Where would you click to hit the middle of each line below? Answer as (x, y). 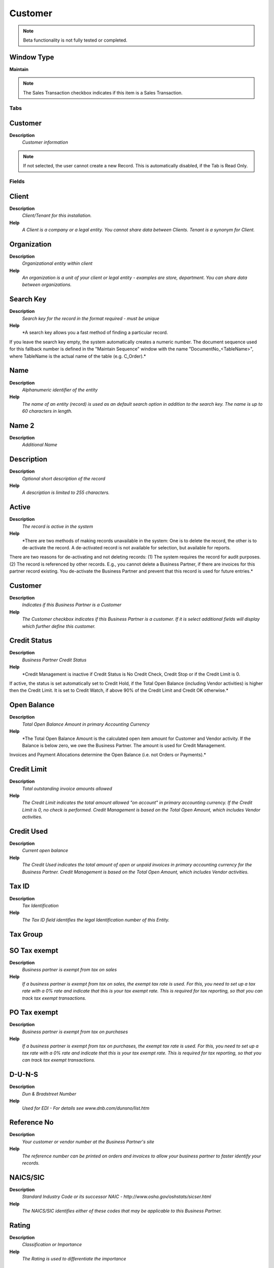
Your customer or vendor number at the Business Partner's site (88, 1142)
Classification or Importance (52, 1245)
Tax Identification (40, 905)
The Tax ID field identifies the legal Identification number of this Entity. (96, 920)
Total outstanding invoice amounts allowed (67, 788)
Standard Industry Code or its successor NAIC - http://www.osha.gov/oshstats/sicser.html (117, 1196)
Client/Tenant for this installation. (57, 216)
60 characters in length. (47, 411)
